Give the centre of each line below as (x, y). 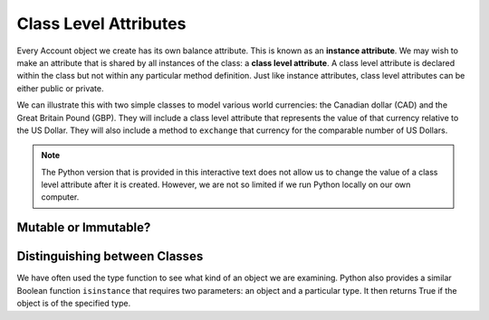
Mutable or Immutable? (84, 227)
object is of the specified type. (74, 304)
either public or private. (60, 88)
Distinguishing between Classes (110, 256)
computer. (60, 197)
